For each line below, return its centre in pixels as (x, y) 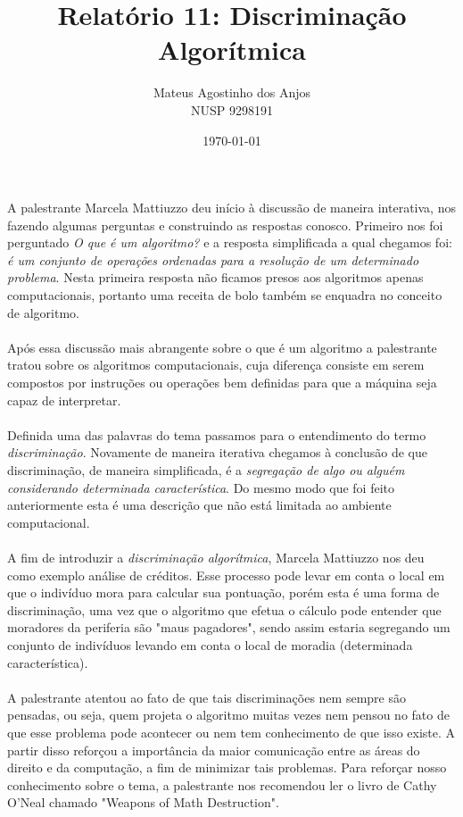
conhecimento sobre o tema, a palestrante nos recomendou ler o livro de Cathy (222, 784)
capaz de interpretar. (64, 400)
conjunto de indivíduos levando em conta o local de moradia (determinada (210, 644)
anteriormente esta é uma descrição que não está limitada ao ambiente (199, 505)
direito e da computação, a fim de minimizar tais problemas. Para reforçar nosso (227, 767)
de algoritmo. (43, 312)
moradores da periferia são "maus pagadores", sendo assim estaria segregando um (229, 627)
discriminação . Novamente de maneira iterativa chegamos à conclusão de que (217, 452)
